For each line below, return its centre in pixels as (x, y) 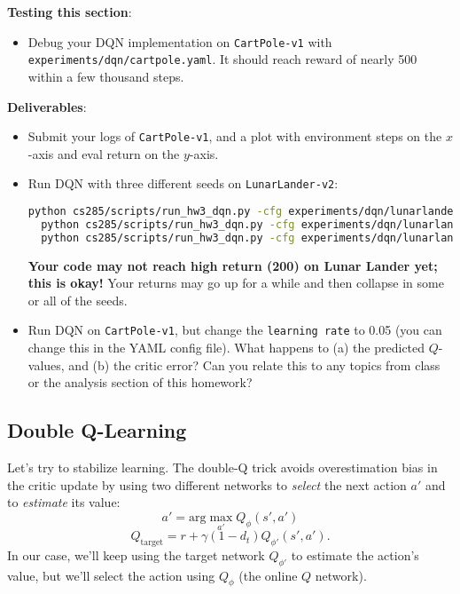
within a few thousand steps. (106, 76)
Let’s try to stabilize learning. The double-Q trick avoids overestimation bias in (222, 467)
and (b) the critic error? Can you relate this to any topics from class (254, 364)
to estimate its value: (64, 502)
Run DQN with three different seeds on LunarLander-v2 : (183, 183)
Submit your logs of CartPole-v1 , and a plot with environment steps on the (235, 136)
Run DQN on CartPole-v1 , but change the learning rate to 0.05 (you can (235, 330)
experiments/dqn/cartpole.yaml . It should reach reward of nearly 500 (222, 59)
